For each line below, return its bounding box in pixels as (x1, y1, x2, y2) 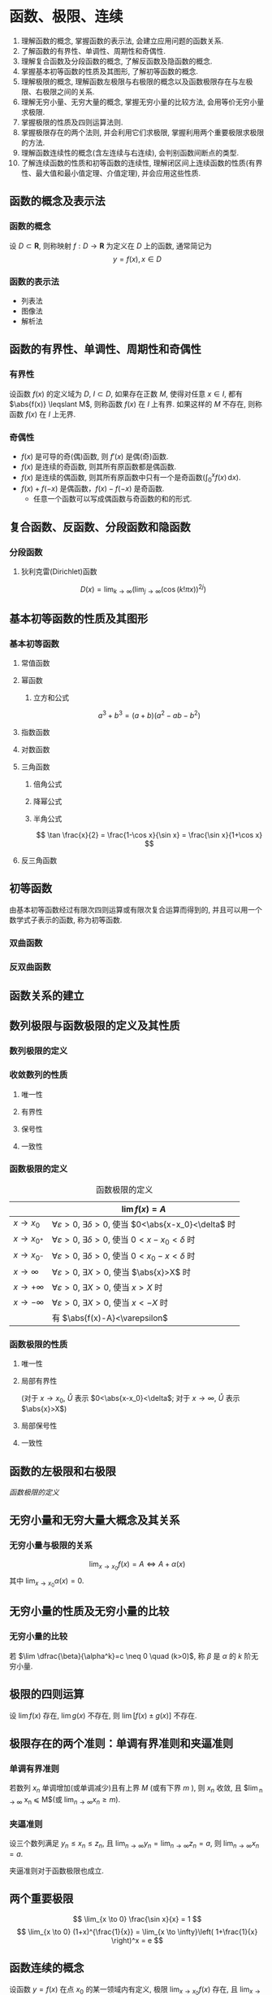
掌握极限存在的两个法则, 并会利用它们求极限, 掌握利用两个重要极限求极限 (20, 127, 265, 137)
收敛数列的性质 (9, 1070, 68, 1081)
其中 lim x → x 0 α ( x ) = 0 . (9, 1576, 84, 1589)
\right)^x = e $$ (111, 1935, 163, 1945)
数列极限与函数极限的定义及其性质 (9, 1019, 180, 1033)
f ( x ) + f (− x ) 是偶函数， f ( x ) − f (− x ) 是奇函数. (20, 483, 165, 493)
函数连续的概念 (9, 1961, 84, 1975)
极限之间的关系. (42, 86, 95, 96)
